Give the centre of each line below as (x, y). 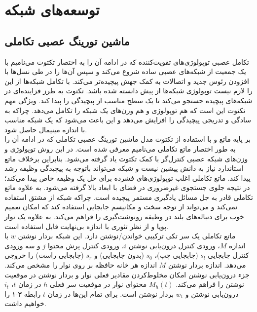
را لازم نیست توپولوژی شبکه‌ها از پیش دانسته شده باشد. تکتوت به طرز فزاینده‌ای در (128, 91)
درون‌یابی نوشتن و (212, 293)
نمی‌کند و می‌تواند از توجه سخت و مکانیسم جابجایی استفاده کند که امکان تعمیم (121, 207)
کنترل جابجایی (228, 255)
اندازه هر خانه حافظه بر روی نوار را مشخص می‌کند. (81, 265)
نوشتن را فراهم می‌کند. (210, 284)
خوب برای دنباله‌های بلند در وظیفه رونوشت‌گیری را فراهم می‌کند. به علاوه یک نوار (125, 216)
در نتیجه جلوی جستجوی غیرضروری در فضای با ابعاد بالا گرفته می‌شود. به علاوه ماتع (127, 187)
